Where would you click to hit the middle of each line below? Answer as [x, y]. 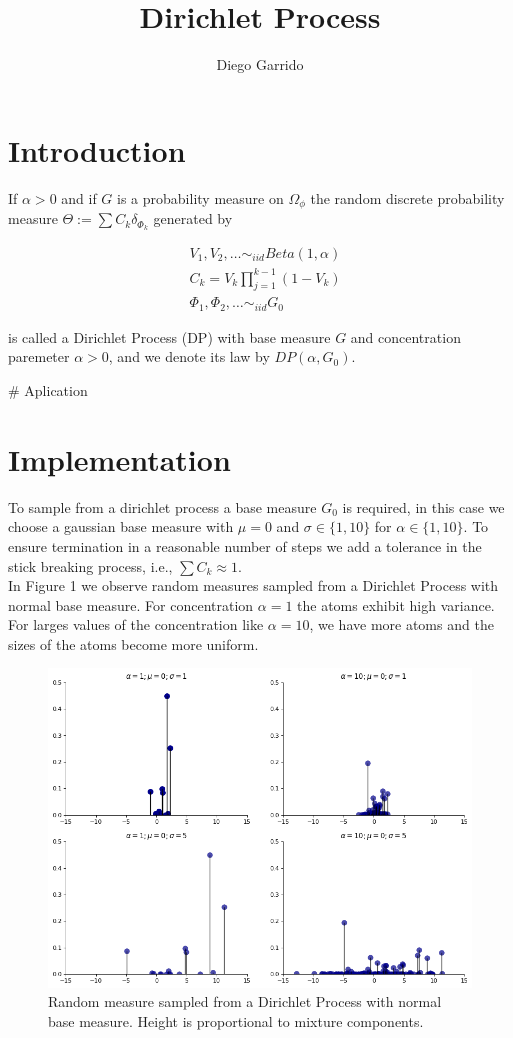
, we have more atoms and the [401, 624]
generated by [193, 218]
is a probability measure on [200, 197]
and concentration [405, 336]
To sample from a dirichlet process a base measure [162, 506]
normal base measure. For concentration [131, 604]
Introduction [97, 149]
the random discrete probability [407, 197]
